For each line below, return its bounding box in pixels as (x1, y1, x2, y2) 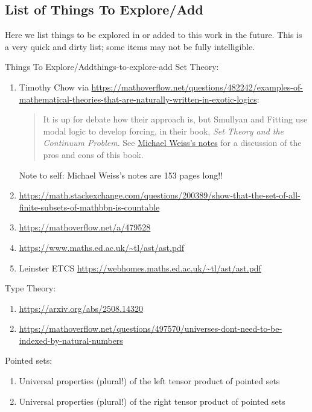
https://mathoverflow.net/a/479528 (19, 221, 151, 233)
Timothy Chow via (19, 80, 89, 93)
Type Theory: (5, 282, 56, 294)
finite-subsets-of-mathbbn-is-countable (19, 200, 160, 213)
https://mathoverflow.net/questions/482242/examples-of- (91, 80, 303, 93)
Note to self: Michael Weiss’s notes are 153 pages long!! (19, 168, 223, 181)
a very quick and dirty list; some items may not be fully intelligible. (5, 40, 255, 52)
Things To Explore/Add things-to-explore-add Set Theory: (5, 60, 219, 73)
